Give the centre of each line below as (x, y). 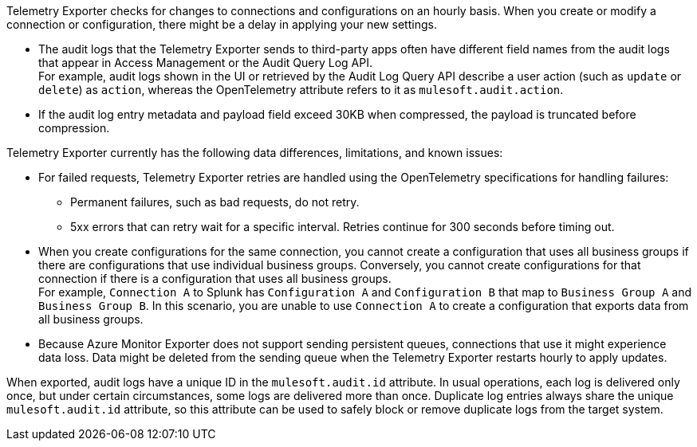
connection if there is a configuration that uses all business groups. (215, 278)
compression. (74, 128)
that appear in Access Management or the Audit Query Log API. (205, 63)
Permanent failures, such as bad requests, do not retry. (215, 202)
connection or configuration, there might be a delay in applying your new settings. (222, 24)
